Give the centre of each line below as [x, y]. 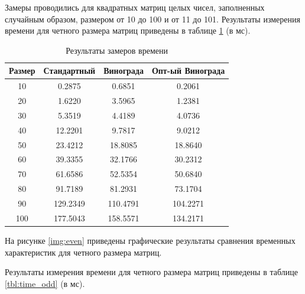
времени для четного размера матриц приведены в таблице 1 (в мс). [128, 30]
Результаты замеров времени [117, 50]
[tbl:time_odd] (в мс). [45, 283]
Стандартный [69, 71]
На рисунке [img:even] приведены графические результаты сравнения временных [150, 240]
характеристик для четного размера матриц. [83, 252]
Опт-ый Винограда [188, 71]
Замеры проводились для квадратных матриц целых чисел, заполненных [135, 7]
